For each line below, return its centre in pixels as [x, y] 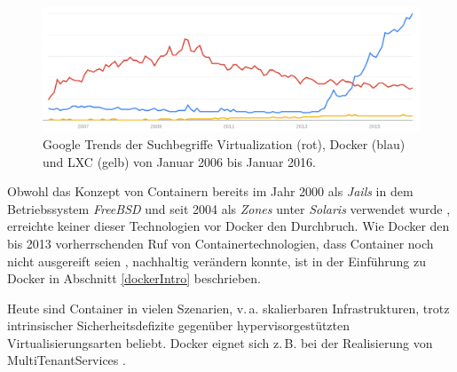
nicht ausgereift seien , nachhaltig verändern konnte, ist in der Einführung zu [217, 261]
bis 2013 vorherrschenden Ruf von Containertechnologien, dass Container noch [221, 243]
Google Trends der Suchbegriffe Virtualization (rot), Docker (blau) [224, 143]
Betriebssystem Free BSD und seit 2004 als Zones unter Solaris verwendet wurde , [229, 208]
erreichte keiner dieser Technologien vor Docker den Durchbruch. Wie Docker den [228, 226]
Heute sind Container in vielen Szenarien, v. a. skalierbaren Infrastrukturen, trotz [228, 308]
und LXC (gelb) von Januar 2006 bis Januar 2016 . [180, 161]
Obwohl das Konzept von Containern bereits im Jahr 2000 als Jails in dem [210, 191]
